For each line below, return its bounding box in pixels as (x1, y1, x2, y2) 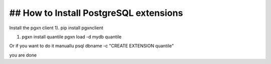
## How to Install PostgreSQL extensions (9, 7, 183, 18)
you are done (9, 52, 37, 58)
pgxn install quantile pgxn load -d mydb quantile (22, 34, 122, 40)
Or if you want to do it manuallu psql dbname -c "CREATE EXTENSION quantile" (9, 43, 174, 49)
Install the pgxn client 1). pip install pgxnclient (9, 25, 103, 31)
